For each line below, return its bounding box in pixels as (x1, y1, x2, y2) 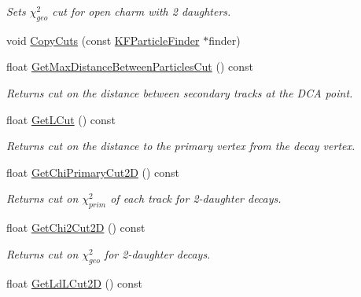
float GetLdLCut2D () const (6, 274, 143, 291)
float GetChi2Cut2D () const (6, 219, 146, 236)
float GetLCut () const (6, 111, 116, 127)
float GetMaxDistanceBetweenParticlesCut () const (6, 58, 254, 75)
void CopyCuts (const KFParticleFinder (6, 31, 200, 48)
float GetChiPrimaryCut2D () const (6, 163, 180, 180)
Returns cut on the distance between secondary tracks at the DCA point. (6, 84, 353, 101)
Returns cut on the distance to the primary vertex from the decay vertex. (6, 137, 355, 154)
